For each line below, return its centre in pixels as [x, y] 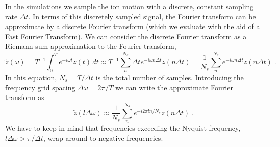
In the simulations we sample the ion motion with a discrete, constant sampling [130, 6]
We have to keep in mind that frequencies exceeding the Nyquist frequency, [123, 128]
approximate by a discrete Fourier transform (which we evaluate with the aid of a [133, 26]
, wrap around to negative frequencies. [103, 138]
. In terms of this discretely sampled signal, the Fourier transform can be [142, 16]
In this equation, [31, 77]
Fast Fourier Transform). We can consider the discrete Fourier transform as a [126, 36]
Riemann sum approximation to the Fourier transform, [91, 46]
